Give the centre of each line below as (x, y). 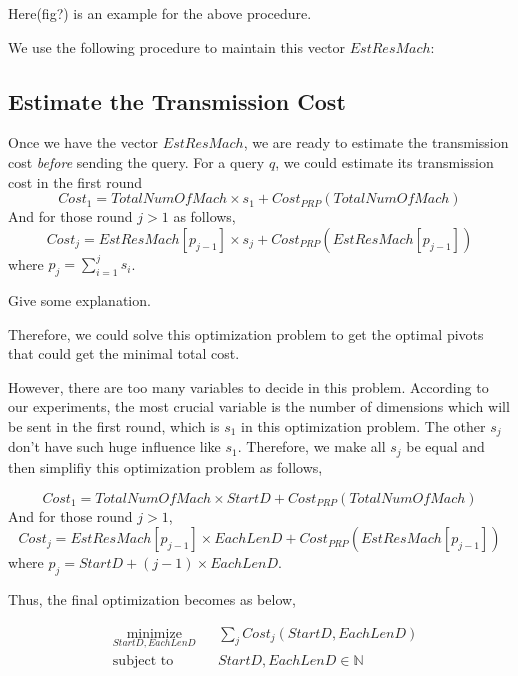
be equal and (445, 446)
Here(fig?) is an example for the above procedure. (160, 13)
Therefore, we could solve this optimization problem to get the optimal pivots (246, 333)
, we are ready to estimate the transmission (376, 142)
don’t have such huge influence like (114, 446)
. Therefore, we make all (311, 446)
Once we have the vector (83, 142)
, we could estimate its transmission (384, 161)
